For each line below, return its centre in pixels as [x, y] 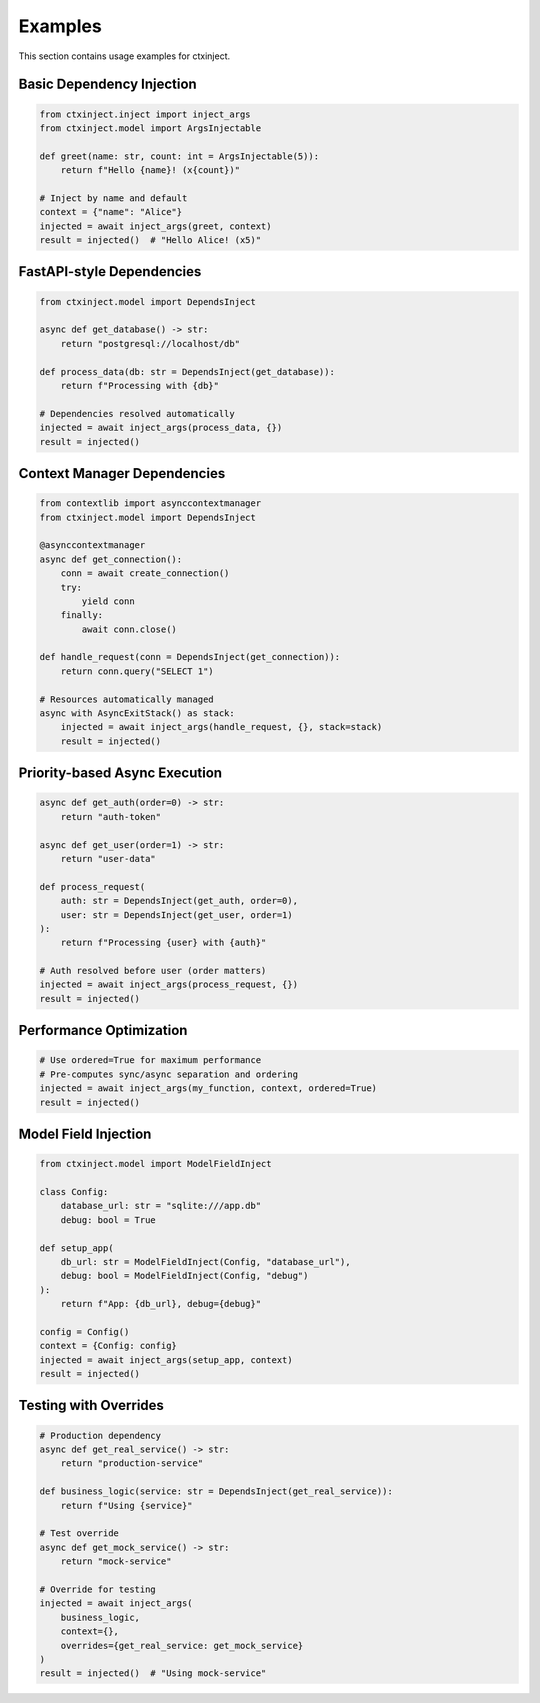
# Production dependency [100, 1435]
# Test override [79, 1533]
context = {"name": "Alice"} [111, 212]
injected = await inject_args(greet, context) [155, 226]
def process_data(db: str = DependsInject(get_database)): [187, 371]
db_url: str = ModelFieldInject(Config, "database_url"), [205, 1261]
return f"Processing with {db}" [140, 385]
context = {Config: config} [108, 1346]
